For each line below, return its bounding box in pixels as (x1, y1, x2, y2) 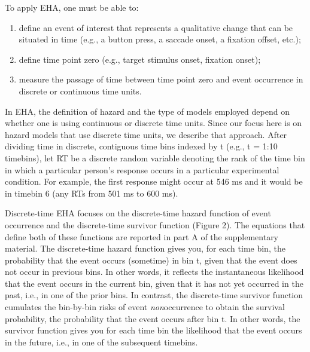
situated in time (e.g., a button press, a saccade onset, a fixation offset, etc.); (19, 33, 301, 45)
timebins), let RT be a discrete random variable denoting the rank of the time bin (5, 151, 305, 164)
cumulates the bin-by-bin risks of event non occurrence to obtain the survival (5, 301, 285, 313)
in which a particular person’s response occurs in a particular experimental (5, 163, 279, 176)
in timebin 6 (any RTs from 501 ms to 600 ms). (5, 186, 178, 199)
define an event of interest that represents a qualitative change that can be (19, 21, 293, 33)
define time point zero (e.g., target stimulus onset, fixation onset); (19, 53, 261, 65)
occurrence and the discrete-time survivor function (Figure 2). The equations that (5, 218, 305, 231)
